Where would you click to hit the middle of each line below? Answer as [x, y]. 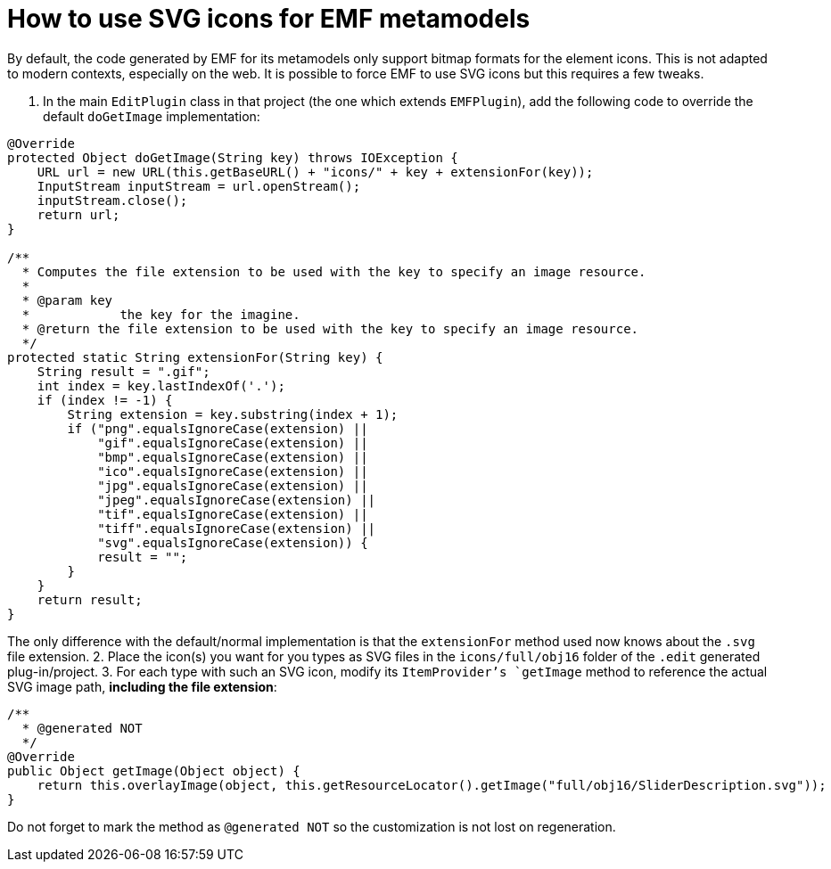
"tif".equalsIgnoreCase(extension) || [233, 514]
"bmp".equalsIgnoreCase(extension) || [233, 457]
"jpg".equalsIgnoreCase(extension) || [233, 485]
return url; [78, 214]
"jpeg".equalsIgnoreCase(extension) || [237, 500]
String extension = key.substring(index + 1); [233, 414]
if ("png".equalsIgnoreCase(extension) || [218, 428]
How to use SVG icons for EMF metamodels [269, 19]
